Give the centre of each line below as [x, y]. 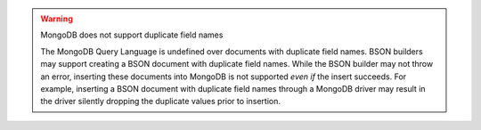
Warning [57, 19]
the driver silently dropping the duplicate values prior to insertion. [160, 102]
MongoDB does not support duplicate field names [132, 35]
